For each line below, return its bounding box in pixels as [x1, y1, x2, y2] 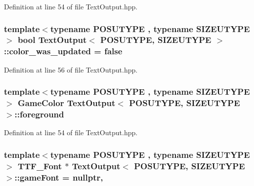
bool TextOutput [17, 34, 87, 46]
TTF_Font [17, 159, 62, 172]
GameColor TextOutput [17, 97, 116, 109]
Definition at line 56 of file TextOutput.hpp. [4, 64, 138, 74]
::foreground [14, 108, 64, 120]
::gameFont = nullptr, [14, 171, 103, 183]
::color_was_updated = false [4, 45, 123, 57]
